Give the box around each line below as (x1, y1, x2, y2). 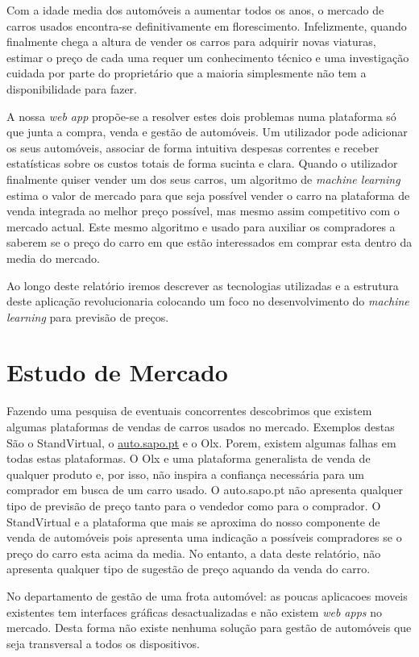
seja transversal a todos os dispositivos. (6, 634, 200, 651)
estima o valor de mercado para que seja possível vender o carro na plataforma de (6, 186, 410, 203)
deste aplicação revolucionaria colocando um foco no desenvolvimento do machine (6, 293, 409, 310)
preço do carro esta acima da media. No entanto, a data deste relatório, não (6, 544, 381, 561)
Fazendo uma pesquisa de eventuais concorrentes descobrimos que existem (6, 402, 372, 419)
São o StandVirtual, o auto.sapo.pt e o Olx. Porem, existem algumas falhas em (6, 434, 396, 451)
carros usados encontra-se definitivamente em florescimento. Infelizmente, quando (6, 17, 407, 34)
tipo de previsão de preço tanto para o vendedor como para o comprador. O (6, 497, 381, 514)
